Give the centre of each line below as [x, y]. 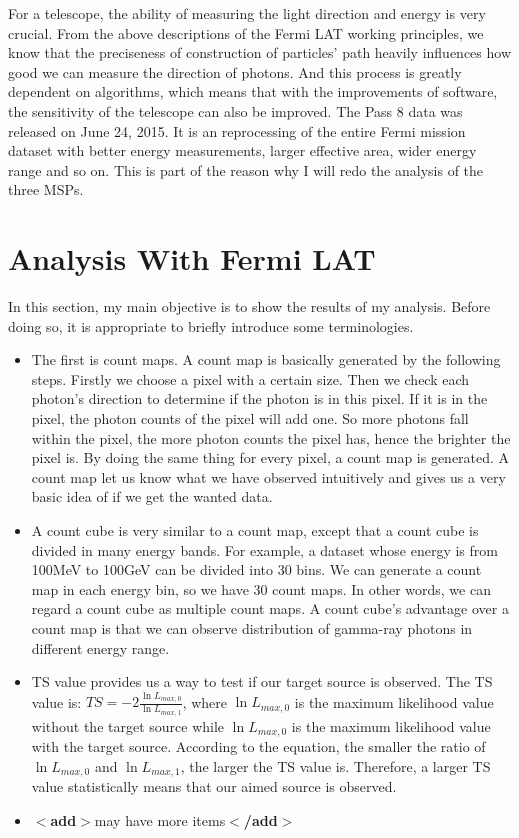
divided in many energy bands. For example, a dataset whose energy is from [264, 549]
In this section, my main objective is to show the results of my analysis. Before [249, 306]
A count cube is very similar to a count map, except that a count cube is [255, 530]
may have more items [160, 819]
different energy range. [100, 647]
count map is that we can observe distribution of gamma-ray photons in [252, 627]
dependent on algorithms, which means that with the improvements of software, [253, 91]
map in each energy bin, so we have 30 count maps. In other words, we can [261, 588]
